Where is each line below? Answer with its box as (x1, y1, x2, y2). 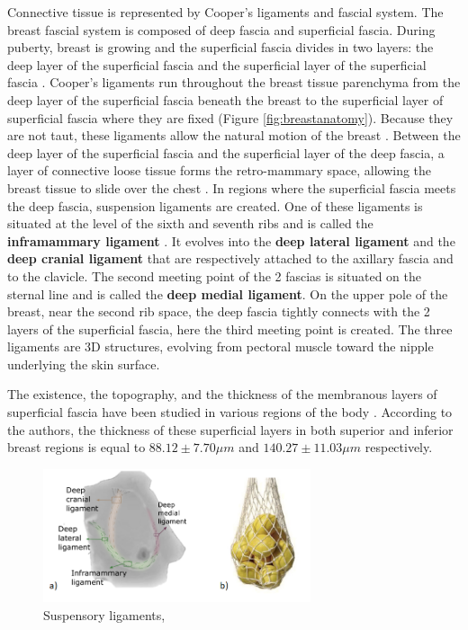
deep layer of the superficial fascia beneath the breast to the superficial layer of (7, 90, 444, 109)
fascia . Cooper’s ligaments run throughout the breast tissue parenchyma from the (7, 73, 461, 92)
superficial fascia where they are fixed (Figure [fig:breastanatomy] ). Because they (7, 108, 454, 127)
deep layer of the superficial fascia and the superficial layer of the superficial (7, 55, 427, 74)
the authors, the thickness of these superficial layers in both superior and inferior (7, 420, 454, 439)
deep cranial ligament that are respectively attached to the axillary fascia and (7, 249, 454, 268)
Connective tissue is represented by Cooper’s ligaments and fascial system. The (7, 3, 444, 21)
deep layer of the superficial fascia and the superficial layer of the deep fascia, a (7, 143, 445, 162)
